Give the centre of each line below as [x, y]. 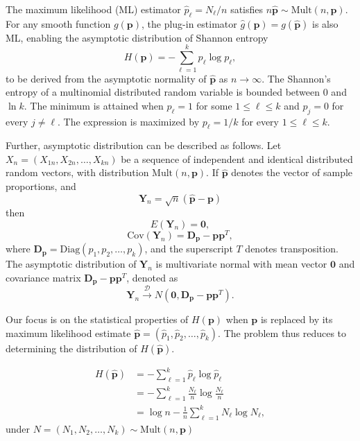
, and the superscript [189, 249]
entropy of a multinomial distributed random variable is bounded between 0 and [176, 92]
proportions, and [41, 186]
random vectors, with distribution [77, 172]
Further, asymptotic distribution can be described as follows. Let [144, 145]
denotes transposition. [292, 249]
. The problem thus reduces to [282, 332]
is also [325, 23]
